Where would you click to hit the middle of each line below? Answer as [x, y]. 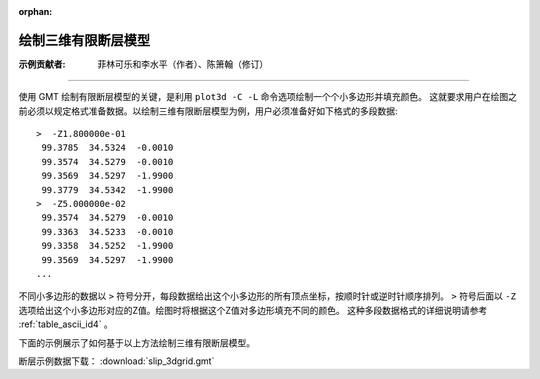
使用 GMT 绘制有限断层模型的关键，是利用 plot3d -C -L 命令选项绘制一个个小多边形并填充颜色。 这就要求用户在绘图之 [267, 97]
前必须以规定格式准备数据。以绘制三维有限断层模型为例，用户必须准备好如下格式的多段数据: [208, 111]
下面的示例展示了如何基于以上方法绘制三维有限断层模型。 [136, 342]
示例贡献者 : [42, 64]
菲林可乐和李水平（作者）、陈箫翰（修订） [183, 64]
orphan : [35, 11]
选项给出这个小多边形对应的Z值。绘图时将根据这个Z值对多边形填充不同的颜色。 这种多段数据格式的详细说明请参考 [253, 310]
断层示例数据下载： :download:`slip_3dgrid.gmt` [116, 361]
